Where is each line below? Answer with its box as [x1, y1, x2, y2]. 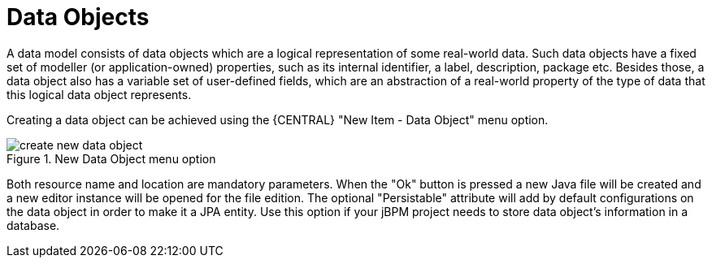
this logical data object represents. [7, 87, 192, 102]
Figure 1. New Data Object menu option [7, 151, 216, 166]
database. [7, 218, 60, 232]
